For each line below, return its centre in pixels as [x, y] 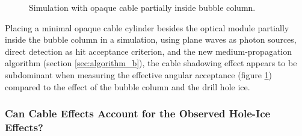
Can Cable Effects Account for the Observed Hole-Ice [138, 113]
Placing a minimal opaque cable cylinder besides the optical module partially [147, 27]
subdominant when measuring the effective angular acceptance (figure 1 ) [138, 74]
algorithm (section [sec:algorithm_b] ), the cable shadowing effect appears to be [151, 63]
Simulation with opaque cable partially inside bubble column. [142, 7]
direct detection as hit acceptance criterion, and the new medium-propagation [149, 51]
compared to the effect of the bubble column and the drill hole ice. [128, 86]
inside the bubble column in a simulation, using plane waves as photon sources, [151, 39]
